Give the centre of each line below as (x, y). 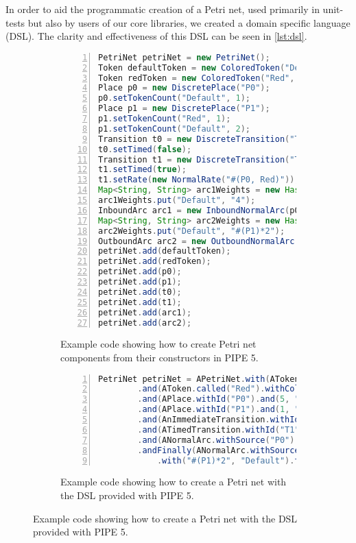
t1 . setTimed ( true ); (142, 170)
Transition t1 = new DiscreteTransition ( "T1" (204, 159)
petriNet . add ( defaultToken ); (165, 251)
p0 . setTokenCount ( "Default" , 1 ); (175, 98)
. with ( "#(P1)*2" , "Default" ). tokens (240, 460)
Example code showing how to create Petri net (158, 344)
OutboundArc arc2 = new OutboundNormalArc (197, 241)
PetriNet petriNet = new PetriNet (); (184, 57)
